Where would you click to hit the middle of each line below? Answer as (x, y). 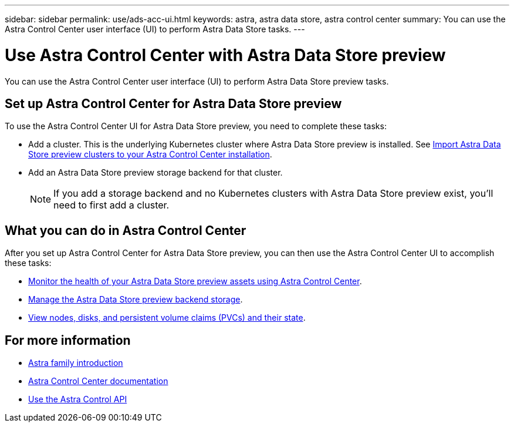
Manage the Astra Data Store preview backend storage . (136, 300)
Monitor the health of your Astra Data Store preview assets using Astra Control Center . (195, 281)
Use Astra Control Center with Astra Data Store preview (225, 55)
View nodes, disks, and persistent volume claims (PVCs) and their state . (167, 318)
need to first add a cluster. (111, 205)
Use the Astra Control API (78, 399)
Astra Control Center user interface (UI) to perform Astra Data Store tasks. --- (155, 29)
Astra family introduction (76, 363)
